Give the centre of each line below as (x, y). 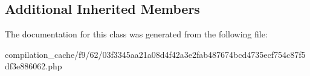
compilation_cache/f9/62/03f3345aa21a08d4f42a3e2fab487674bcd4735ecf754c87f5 (155, 54)
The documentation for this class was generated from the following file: (136, 34)
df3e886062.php (34, 66)
